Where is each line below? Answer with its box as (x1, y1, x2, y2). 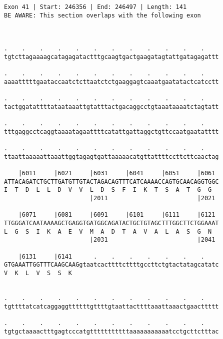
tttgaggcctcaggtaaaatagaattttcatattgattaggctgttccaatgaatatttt (4, 128, 219, 135)
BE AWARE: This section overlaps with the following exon (4, 11, 201, 19)
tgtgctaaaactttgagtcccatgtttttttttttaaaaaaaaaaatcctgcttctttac (4, 328, 219, 335)
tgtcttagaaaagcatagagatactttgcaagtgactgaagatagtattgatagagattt (4, 53, 219, 60)
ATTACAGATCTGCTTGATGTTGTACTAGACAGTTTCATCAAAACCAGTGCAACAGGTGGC (4, 178, 219, 185)
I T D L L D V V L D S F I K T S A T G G (4, 186, 212, 194)
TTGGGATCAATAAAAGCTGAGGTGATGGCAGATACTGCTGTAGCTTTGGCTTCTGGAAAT (4, 220, 219, 227)
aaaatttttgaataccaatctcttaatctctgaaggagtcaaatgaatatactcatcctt (4, 78, 219, 85)
